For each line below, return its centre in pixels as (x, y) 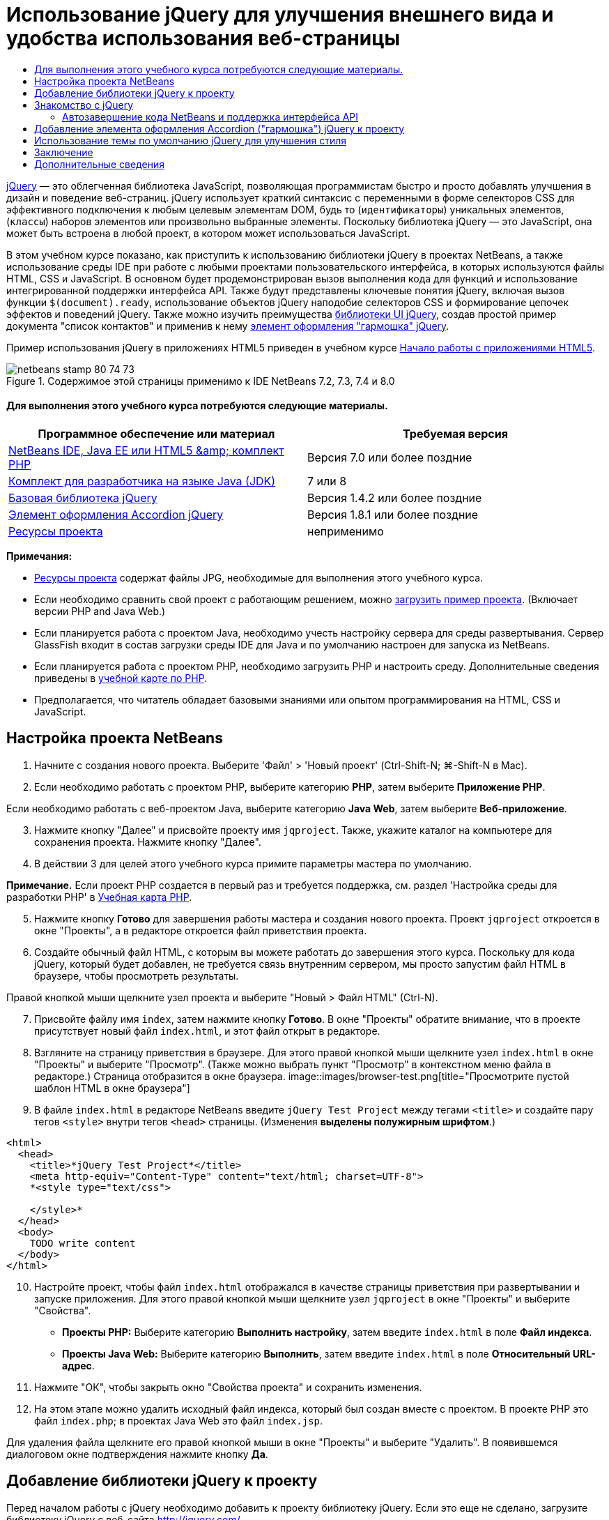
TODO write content (83, 1243)
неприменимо (346, 531)
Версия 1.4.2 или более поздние (395, 497)
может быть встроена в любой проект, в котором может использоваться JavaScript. (208, 233)
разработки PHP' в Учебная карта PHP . (99, 897)
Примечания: (39, 556)
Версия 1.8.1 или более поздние (393, 514)
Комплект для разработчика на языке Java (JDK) (142, 481)
